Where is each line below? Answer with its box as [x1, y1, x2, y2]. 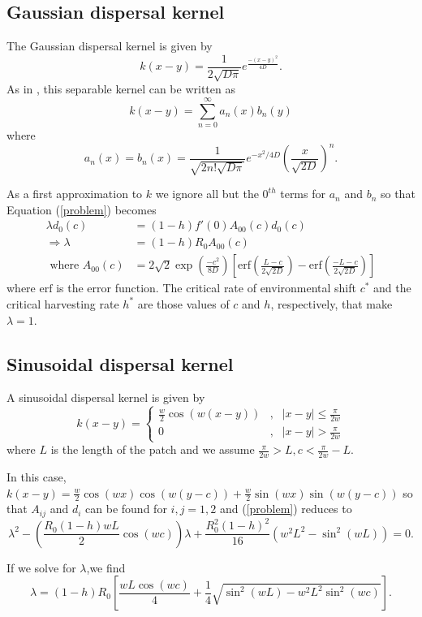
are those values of [137, 295, 230, 312]
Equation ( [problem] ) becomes [6, 201, 157, 218]
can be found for [85, 500, 167, 517]
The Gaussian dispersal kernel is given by [6, 37, 213, 54]
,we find [86, 559, 126, 576]
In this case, [6, 468, 67, 485]
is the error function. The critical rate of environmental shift [56, 279, 356, 296]
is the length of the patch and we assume [50, 441, 255, 458]
